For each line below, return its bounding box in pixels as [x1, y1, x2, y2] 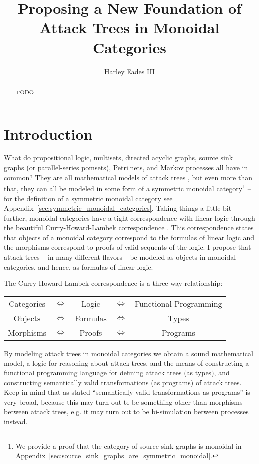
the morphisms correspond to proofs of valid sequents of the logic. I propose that [4, 242, 251, 252]
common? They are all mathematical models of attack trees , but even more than [4, 172, 252, 182]
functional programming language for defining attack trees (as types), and [4, 368, 230, 378]
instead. [4, 416, 28, 427]
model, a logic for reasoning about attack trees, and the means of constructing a [4, 358, 249, 368]
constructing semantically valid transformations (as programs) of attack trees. [4, 377, 242, 387]
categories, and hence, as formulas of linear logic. [4, 261, 153, 272]
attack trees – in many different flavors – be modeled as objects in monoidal [4, 252, 236, 262]
